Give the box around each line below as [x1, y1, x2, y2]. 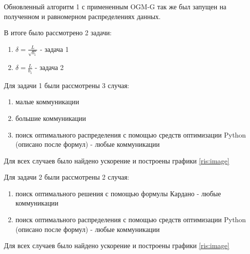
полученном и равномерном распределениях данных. [4, 11, 161, 21]
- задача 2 [35, 62, 64, 72]
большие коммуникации [15, 113, 86, 123]
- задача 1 [40, 44, 69, 54]
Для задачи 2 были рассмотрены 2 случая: [4, 172, 129, 182]
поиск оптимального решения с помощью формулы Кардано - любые [15, 188, 221, 198]
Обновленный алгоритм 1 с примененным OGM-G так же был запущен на [4, 1, 227, 11]
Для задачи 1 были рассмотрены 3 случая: [4, 80, 129, 90]
